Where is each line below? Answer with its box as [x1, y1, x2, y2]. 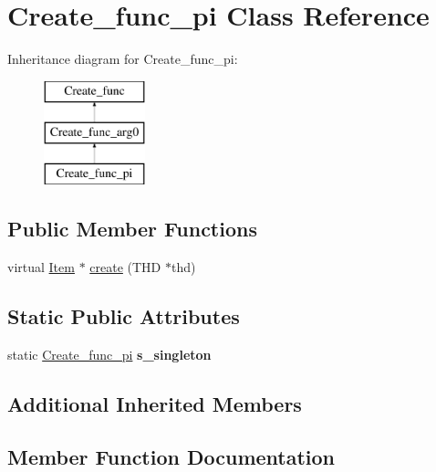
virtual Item [7, 257, 75, 276]
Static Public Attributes [7, 301, 240, 330]
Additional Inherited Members [7, 389, 302, 417]
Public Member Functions [7, 215, 257, 243]
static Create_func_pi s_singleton [7, 344, 212, 363]
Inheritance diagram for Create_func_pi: [7, 49, 238, 68]
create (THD [89, 257, 161, 276]
